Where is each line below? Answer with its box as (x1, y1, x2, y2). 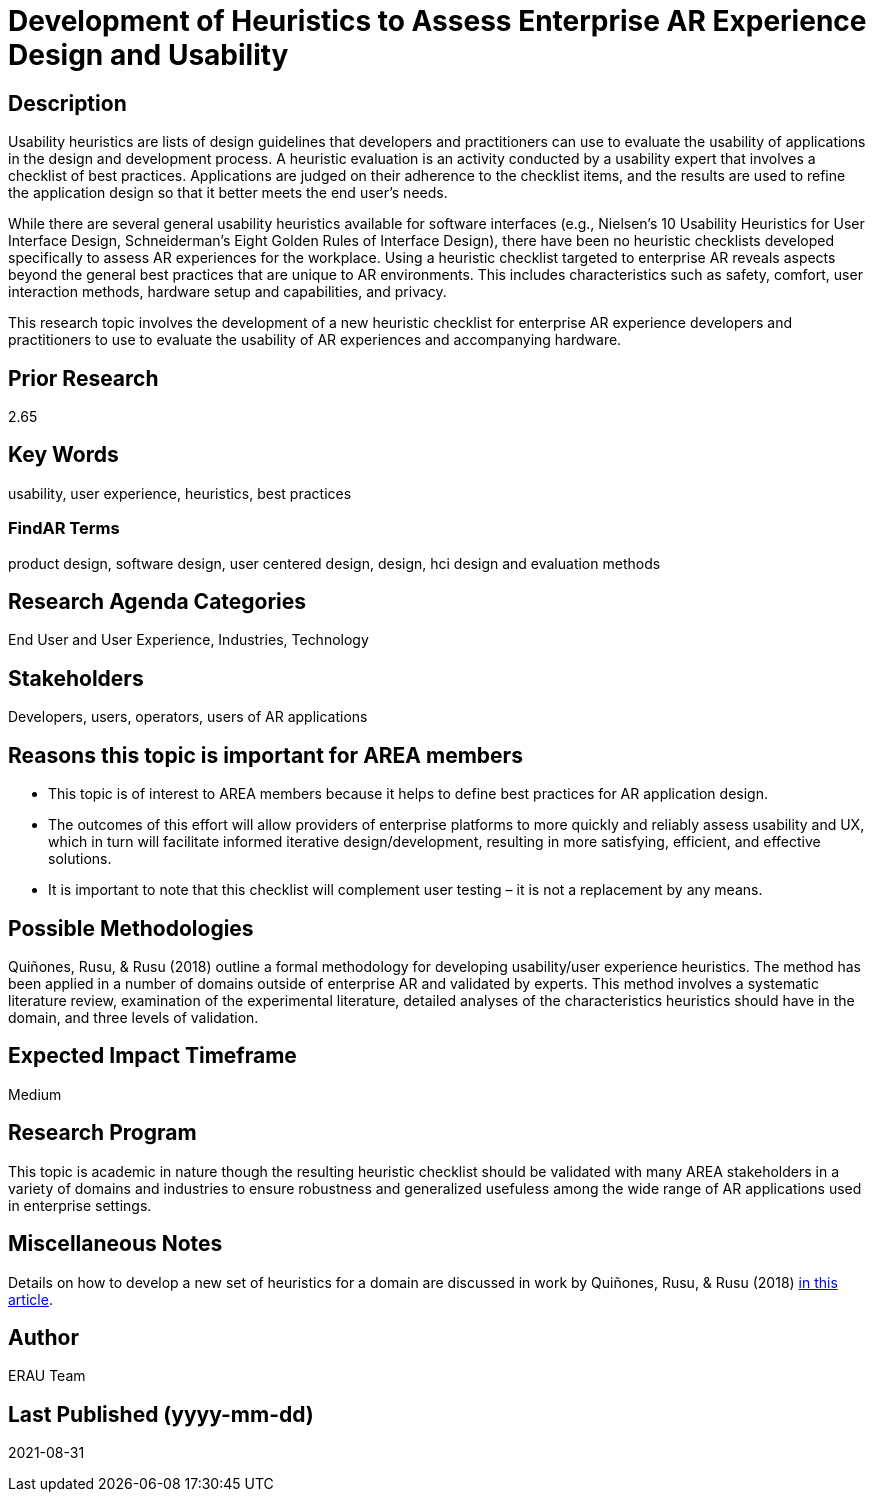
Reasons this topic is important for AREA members (8, 742, 523, 768)
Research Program (8, 1120, 197, 1146)
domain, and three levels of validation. (8, 1008, 259, 1026)
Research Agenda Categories (8, 589, 307, 615)
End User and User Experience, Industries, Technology (8, 631, 369, 649)
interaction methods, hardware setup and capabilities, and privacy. (8, 283, 447, 301)
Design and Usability (8, 38, 289, 72)
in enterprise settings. (8, 1196, 152, 1214)
